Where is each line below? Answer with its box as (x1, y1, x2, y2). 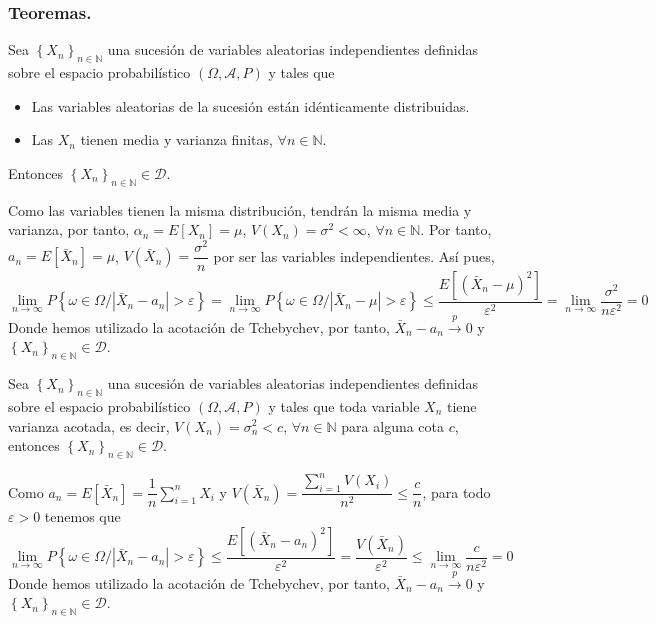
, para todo (422, 481, 491, 502)
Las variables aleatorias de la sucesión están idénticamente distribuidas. (31, 95, 470, 116)
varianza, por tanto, (8, 219, 130, 240)
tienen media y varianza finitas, (80, 129, 273, 150)
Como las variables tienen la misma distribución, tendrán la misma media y (8, 199, 472, 220)
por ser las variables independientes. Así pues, (213, 245, 495, 266)
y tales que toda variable (268, 395, 420, 416)
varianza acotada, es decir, (8, 415, 170, 436)
